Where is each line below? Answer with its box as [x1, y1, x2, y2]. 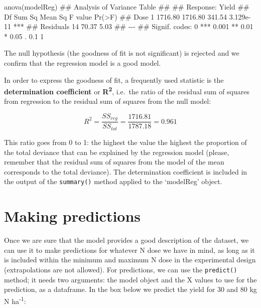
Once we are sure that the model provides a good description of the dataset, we [4, 235, 249, 245]
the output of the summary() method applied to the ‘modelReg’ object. [4, 176, 222, 187]
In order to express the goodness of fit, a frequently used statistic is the [4, 74, 224, 85]
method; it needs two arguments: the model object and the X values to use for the [4, 274, 257, 284]
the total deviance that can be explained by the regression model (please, [4, 146, 229, 157]
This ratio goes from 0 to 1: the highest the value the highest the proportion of [4, 136, 247, 147]
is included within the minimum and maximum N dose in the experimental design [4, 254, 256, 265]
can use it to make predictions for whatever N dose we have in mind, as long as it [4, 244, 255, 255]
